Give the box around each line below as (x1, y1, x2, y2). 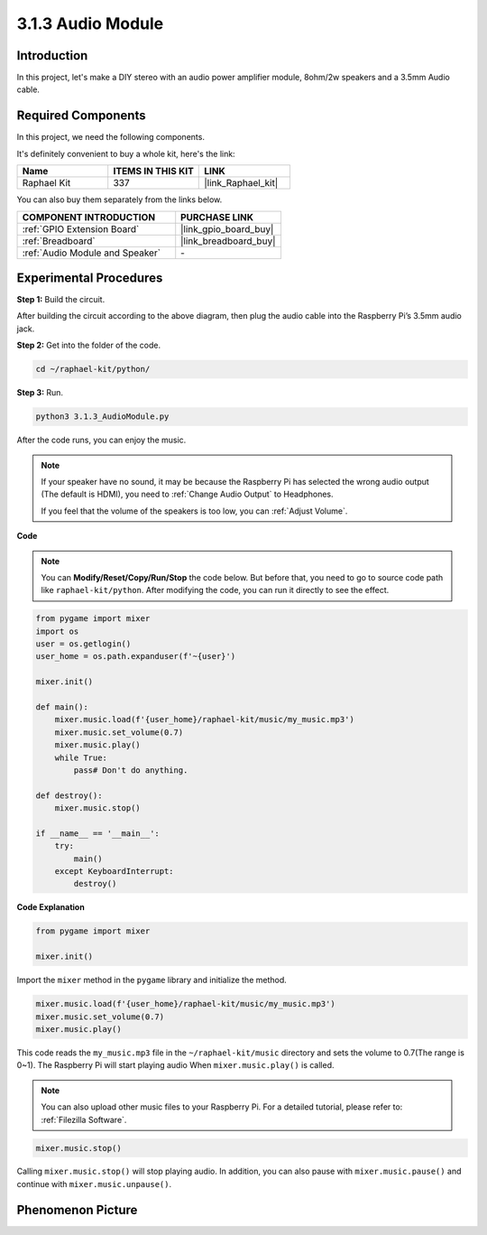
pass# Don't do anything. (73, 765, 188, 775)
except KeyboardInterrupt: (54, 867, 175, 877)
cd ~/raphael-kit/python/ (35, 364, 151, 375)
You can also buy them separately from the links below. (16, 194, 223, 205)
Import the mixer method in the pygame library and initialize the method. (16, 975, 288, 986)
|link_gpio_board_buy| (180, 222, 274, 235)
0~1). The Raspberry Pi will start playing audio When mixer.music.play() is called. (16, 1060, 335, 1071)
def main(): (35, 702, 89, 712)
